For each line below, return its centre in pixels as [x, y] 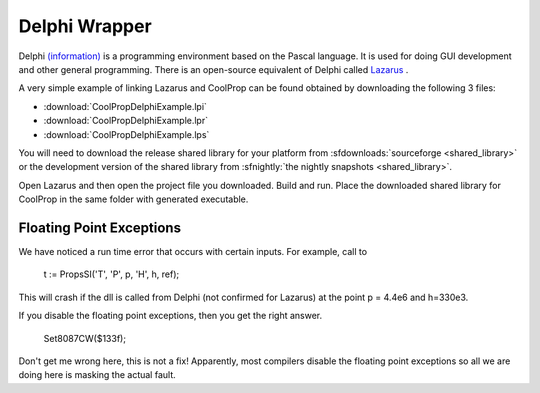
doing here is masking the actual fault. [97, 375]
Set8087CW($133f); [85, 338]
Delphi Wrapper [85, 26]
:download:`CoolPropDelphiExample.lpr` [126, 121]
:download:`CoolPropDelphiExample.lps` [126, 134]
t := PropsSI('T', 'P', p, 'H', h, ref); [111, 274]
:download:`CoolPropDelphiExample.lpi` [125, 106]
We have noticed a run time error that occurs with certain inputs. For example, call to [193, 251]
